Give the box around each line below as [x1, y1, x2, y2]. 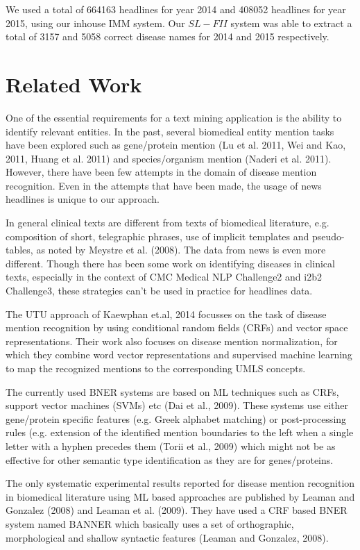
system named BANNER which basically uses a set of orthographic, [6, 516, 294, 531]
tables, [6, 242, 33, 257]
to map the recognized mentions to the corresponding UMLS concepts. [6, 361, 306, 375]
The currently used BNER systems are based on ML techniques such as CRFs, [6, 384, 339, 399]
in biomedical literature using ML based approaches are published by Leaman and [6, 489, 355, 503]
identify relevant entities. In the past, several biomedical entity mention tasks [6, 124, 334, 138]
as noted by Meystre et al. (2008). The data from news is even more [36, 242, 326, 257]
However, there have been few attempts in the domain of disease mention [6, 165, 317, 179]
